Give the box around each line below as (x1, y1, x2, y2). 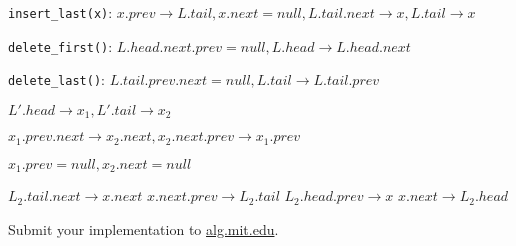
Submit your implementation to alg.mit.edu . (8, 218, 279, 239)
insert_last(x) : (8, 2, 113, 22)
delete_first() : (8, 35, 113, 56)
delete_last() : (8, 69, 105, 90)
